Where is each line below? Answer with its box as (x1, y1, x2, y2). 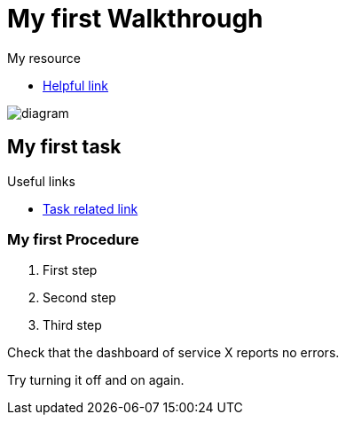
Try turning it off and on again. (7, 372, 185, 388)
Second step (43, 290, 116, 306)
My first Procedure (7, 230, 139, 248)
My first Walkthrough (7, 4, 263, 34)
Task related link (43, 200, 138, 216)
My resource (7, 50, 81, 66)
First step (43, 262, 98, 278)
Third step (43, 317, 102, 333)
